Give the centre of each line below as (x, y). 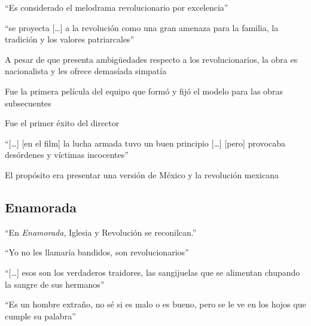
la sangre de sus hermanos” (55, 284)
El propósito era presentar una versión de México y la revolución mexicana (142, 174)
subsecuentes (28, 103)
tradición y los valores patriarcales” (70, 39)
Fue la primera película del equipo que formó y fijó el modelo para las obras (144, 91)
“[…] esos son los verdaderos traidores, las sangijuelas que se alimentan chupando (153, 272)
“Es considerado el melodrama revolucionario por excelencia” (117, 7)
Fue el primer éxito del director (62, 123)
